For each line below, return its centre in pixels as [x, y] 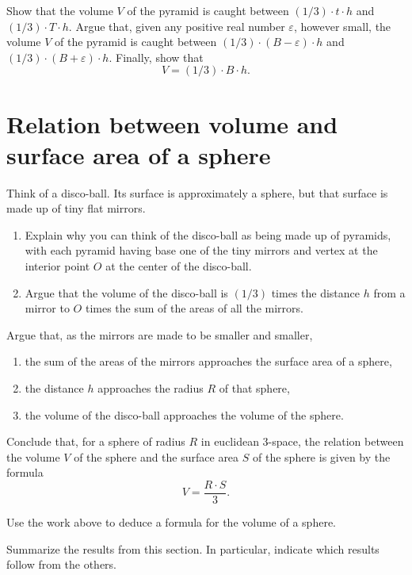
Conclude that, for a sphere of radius [96, 441]
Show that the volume [60, 10]
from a [389, 292]
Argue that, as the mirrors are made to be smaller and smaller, [160, 334]
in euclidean [230, 441]
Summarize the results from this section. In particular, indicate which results [193, 548]
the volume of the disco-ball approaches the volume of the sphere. [184, 414]
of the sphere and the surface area [156, 456]
